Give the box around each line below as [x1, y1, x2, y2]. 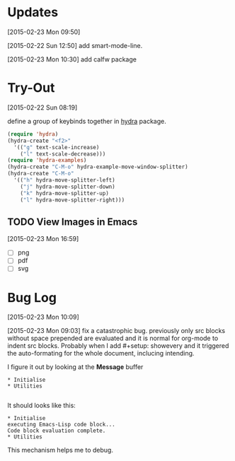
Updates [7, 4, 59, 21]
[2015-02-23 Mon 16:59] [7, 235, 79, 243]
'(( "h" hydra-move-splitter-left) [13, 177, 115, 184]
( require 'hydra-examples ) [7, 157, 87, 164]
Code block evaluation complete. [7, 427, 106, 435]
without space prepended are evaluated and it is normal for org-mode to [7, 334, 219, 343]
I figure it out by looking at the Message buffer [7, 363, 144, 371]
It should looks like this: [7, 401, 76, 410]
